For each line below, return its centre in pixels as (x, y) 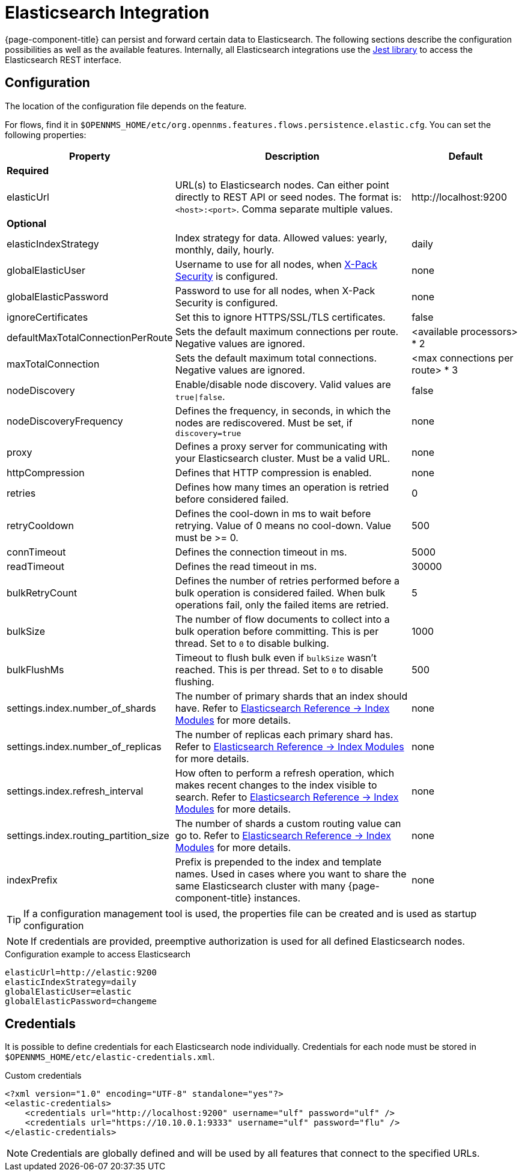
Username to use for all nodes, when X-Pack (276, 264)
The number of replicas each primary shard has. (284, 734)
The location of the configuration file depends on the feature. (126, 106)
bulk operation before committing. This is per (277, 631)
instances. (278, 898)
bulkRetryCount (42, 593)
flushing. (195, 681)
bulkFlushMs (35, 669)
